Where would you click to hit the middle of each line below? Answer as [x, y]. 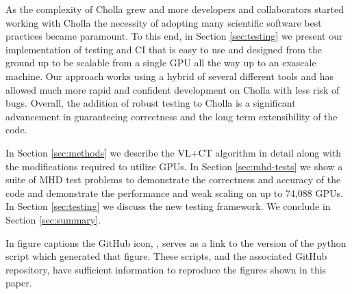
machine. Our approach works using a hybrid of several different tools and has [169, 76]
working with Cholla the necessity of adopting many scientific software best [164, 22]
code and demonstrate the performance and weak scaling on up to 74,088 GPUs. [174, 192]
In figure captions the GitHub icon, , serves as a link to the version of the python [176, 242]
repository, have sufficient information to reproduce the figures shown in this [166, 269]
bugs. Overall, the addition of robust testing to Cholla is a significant [151, 103]
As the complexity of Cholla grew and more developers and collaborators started [175, 9]
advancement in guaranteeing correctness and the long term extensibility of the [172, 116]
